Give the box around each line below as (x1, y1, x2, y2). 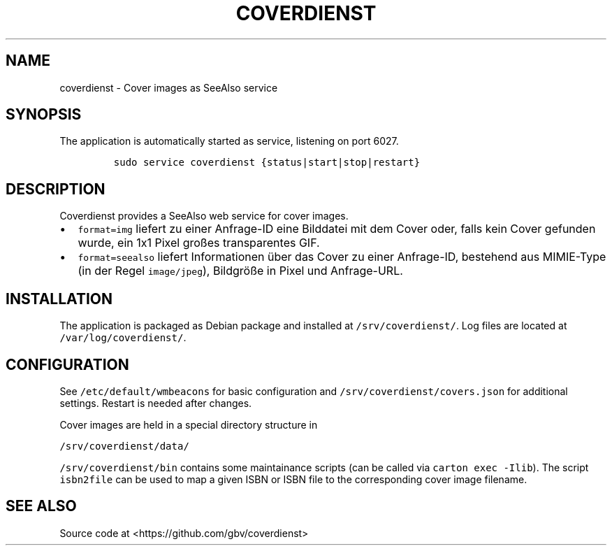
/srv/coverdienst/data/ (59, 440, 189, 452)
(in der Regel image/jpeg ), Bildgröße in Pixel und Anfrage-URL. (78, 264, 403, 278)
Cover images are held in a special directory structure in (59, 418, 318, 431)
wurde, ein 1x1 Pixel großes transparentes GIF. (78, 236, 320, 250)
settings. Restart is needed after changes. (59, 396, 252, 409)
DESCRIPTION (6, 180, 105, 198)
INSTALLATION (6, 289, 112, 308)
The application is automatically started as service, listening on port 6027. (59, 135, 399, 148)
